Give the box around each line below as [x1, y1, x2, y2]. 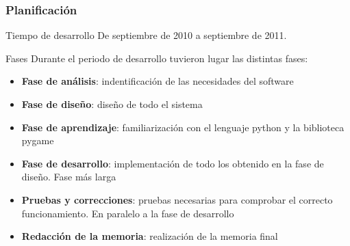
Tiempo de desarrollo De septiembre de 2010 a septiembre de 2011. [5, 28, 287, 42]
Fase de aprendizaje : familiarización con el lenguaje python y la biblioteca [21, 120, 345, 134]
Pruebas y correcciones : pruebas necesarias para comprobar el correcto [21, 192, 333, 206]
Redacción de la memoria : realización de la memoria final [21, 229, 278, 243]
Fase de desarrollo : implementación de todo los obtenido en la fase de [21, 156, 324, 170]
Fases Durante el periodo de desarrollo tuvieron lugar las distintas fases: [5, 51, 308, 65]
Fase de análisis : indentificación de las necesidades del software [21, 74, 294, 88]
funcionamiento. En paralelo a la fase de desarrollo [21, 206, 234, 220]
